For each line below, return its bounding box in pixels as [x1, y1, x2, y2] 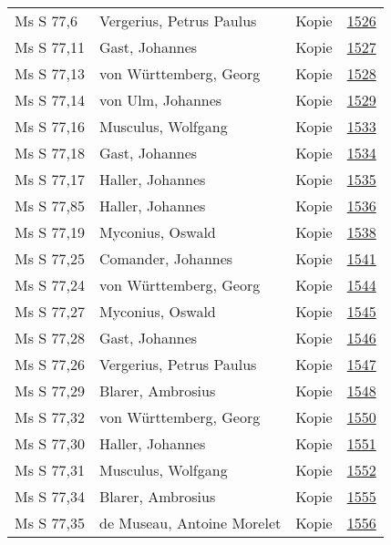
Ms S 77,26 [15, 354, 85, 375]
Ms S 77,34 [15, 486, 85, 507]
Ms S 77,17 [15, 169, 85, 190]
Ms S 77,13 [15, 63, 85, 84]
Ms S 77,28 [15, 327, 85, 348]
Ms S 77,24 [15, 274, 85, 295]
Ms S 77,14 [15, 89, 85, 110]
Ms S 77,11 [15, 36, 85, 57]
